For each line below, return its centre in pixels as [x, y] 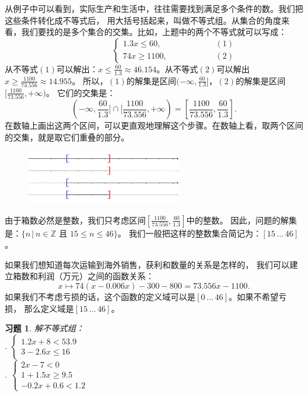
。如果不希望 [254, 297]
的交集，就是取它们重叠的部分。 [67, 137]
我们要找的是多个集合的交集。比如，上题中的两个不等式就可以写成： [154, 32]
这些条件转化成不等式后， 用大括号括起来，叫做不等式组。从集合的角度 [143, 20]
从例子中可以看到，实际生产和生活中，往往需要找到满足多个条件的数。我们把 [154, 8]
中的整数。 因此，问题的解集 [242, 220]
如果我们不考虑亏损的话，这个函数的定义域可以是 [100, 297]
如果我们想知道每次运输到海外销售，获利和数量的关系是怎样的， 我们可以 [147, 264]
